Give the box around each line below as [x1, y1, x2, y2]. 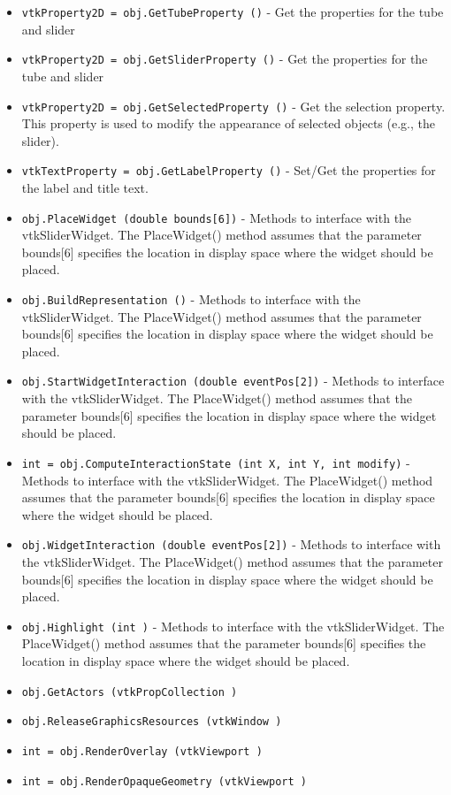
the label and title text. [21, 179, 149, 196]
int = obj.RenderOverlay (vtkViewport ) [21, 745, 263, 758]
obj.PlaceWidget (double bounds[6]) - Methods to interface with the [21, 208, 412, 226]
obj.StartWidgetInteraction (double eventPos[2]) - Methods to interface [21, 371, 445, 390]
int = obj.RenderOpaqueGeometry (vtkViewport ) [21, 775, 307, 788]
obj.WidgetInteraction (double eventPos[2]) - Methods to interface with [21, 535, 441, 554]
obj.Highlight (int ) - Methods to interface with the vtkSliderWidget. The [21, 616, 445, 635]
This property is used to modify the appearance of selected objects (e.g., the [21, 114, 435, 133]
